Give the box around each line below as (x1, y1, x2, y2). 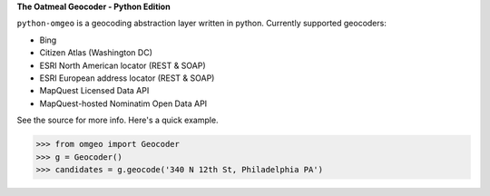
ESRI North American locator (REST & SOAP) (39, 60, 206, 71)
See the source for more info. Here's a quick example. (16, 114, 219, 126)
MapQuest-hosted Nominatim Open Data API (39, 98, 208, 109)
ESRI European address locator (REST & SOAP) (39, 73, 215, 83)
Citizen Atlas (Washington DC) (39, 47, 153, 58)
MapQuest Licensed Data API (39, 85, 150, 96)
